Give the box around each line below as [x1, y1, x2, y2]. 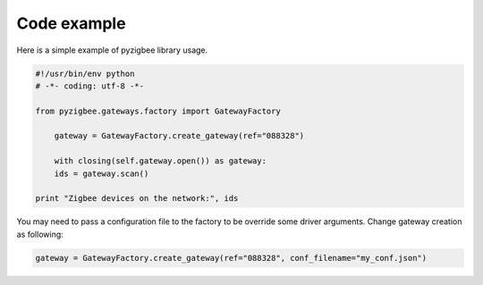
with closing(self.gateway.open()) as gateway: [54, 156, 267, 166]
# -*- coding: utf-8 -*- [35, 80, 145, 91]
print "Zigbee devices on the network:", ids [35, 193, 239, 204]
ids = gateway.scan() [54, 168, 149, 179]
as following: [16, 229, 64, 239]
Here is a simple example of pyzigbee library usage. [16, 45, 208, 55]
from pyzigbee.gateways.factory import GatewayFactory [35, 105, 281, 116]
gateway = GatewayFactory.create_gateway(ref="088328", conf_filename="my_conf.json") [35, 253, 428, 263]
